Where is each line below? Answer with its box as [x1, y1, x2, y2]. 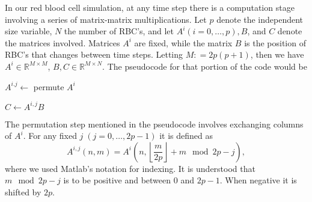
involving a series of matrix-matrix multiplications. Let [5, 13, 207, 25]
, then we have [250, 48, 304, 61]
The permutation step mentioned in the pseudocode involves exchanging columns [5, 117, 304, 130]
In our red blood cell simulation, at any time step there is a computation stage [5, 1, 295, 13]
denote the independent [216, 13, 304, 25]
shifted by [5, 186, 41, 198]
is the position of [244, 36, 306, 49]
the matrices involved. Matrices [5, 36, 120, 49]
